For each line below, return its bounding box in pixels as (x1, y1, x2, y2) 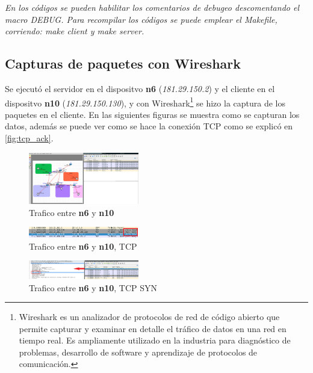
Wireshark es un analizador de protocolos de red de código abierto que (19, 310, 280, 323)
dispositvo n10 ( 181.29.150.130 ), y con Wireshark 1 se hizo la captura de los (5, 94, 285, 109)
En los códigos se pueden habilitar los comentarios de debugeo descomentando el (5, 1, 299, 13)
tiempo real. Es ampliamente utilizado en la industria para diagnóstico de (19, 334, 291, 347)
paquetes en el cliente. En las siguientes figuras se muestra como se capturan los (5, 108, 300, 120)
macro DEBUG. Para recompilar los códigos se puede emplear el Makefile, (5, 13, 277, 25)
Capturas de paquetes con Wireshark (5, 54, 241, 73)
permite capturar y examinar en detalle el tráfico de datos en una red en (19, 322, 287, 334)
